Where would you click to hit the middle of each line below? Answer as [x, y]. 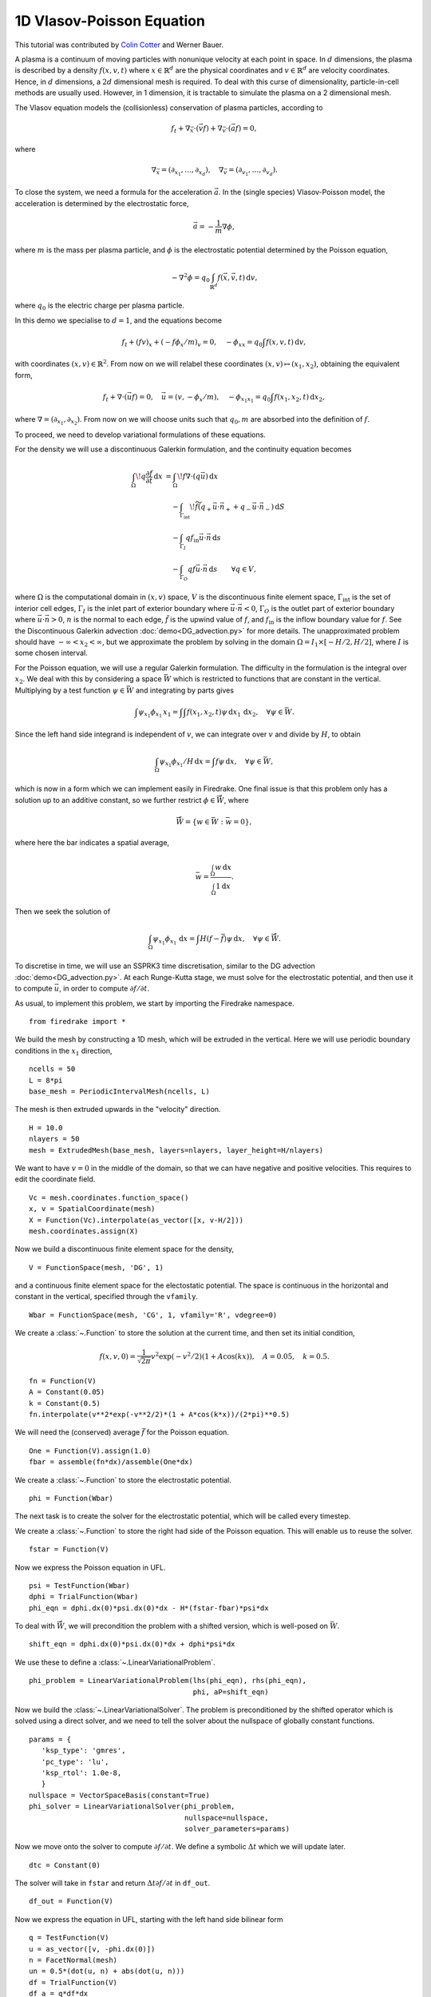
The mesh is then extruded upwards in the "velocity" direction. [118, 1110]
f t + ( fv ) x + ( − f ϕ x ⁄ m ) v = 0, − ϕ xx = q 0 [192, 343]
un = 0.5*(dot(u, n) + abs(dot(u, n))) [107, 1971]
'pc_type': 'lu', [75, 1762]
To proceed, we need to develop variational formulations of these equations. [140, 435]
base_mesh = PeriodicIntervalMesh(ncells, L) [120, 1091]
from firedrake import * [77, 1022]
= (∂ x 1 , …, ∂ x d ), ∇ [192, 171]
